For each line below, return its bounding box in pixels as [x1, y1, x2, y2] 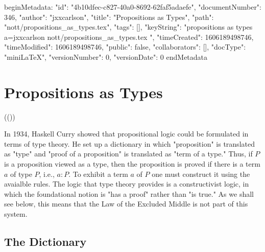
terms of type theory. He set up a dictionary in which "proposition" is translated [4, 138, 255, 149]
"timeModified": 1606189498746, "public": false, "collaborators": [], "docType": [4, 41, 246, 52]
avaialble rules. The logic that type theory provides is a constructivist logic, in [4, 178, 249, 189]
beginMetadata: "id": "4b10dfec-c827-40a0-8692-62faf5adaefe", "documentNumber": [4, 2, 261, 12]
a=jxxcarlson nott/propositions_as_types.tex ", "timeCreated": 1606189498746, [4, 31, 254, 42]
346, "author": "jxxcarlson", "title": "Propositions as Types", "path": [4, 11, 214, 22]
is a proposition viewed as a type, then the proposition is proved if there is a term [4, 158, 260, 169]
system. [4, 209, 28, 219]
